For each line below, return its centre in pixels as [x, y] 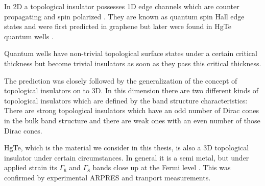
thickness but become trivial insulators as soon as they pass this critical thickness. [133, 63]
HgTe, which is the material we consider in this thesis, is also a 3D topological [127, 148]
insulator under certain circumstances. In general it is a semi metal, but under [127, 157]
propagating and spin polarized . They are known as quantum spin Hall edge [124, 16]
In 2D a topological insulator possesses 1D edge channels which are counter [122, 6]
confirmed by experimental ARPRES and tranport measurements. [107, 177]
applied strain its [31, 167]
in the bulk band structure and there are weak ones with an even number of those [132, 120]
